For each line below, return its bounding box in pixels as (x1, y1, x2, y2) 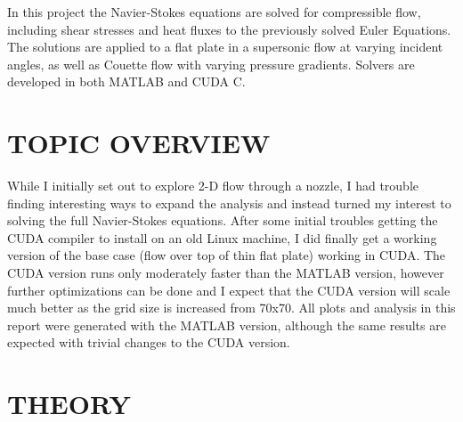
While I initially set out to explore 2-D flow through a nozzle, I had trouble (7, 176, 419, 195)
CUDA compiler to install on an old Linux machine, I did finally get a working (7, 228, 437, 247)
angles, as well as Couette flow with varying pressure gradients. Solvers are (7, 54, 415, 73)
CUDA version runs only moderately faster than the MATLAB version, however (7, 264, 444, 282)
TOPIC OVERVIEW (7, 125, 271, 161)
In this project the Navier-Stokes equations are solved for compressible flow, (7, 3, 421, 20)
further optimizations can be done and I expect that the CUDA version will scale (7, 280, 451, 299)
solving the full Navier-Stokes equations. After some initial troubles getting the (7, 211, 438, 230)
